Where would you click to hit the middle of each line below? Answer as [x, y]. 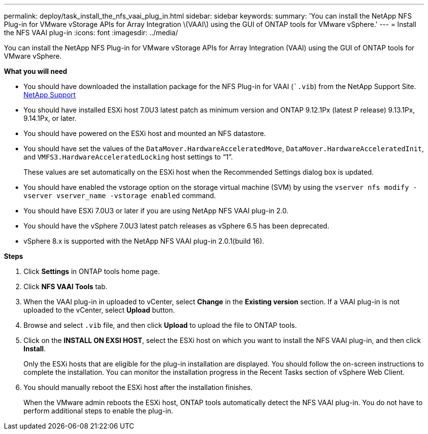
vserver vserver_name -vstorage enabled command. [120, 195]
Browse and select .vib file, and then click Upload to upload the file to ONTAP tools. [160, 325]
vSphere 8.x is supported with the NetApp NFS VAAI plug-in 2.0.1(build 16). [144, 241]
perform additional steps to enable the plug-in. [98, 411]
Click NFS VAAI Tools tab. [65, 286]
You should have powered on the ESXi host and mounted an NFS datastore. [145, 133]
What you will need [36, 71]
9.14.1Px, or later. [50, 118]
